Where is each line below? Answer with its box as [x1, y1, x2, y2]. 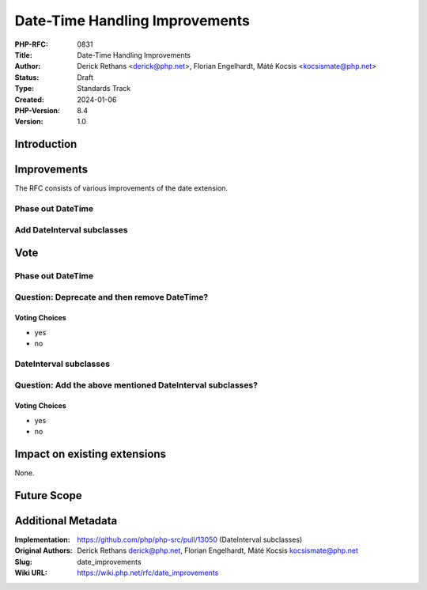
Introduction [14, 138, 77, 151]
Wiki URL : [14, 568, 47, 577]
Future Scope [14, 489, 82, 502]
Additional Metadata [14, 514, 118, 528]
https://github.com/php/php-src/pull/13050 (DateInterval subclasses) [77, 535, 303, 544]
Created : [14, 95, 45, 104]
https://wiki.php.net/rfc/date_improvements [77, 568, 219, 577]
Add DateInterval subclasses [14, 224, 128, 235]
